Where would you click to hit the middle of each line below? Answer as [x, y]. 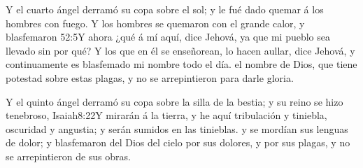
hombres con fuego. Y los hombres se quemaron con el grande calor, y [155, 23]
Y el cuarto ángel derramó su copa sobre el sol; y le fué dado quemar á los [165, 9]
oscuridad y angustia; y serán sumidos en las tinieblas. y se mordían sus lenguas [177, 128]
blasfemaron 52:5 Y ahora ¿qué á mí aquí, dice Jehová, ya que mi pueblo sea [168, 37]
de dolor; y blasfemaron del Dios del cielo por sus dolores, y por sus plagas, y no [178, 142]
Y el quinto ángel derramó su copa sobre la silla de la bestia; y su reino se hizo [175, 101]
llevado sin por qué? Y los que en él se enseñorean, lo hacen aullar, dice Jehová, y [180, 50]
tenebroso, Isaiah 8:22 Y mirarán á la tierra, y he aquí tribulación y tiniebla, [166, 115]
